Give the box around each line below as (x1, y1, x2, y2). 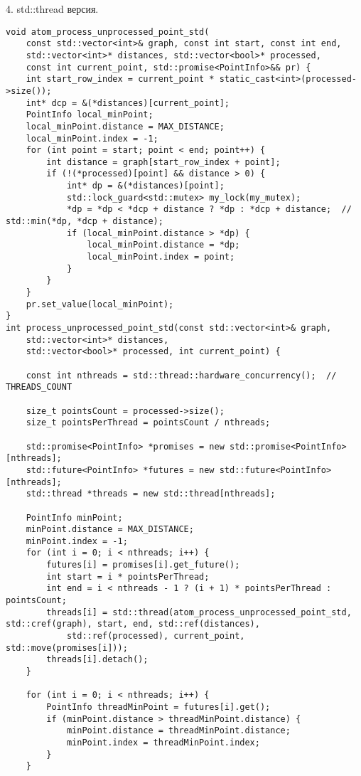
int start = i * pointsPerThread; (46, 571, 210, 582)
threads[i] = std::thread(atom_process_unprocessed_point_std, (46, 607, 352, 617)
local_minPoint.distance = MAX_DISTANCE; (26, 121, 225, 132)
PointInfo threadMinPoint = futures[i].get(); (46, 702, 271, 712)
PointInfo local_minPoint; (26, 110, 153, 120)
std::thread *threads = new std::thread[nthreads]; (26, 489, 276, 499)
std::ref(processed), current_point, (66, 631, 245, 642)
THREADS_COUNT (6, 382, 72, 393)
